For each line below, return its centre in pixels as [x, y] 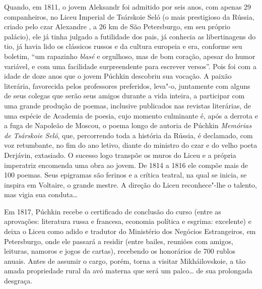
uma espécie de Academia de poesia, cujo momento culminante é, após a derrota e [131, 115]
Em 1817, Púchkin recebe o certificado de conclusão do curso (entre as [113, 211]
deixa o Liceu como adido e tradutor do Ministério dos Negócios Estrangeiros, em [130, 231]
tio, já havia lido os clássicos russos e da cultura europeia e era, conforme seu [123, 46]
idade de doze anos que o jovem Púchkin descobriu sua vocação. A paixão [118, 76]
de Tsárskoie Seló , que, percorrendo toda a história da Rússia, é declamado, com [128, 135]
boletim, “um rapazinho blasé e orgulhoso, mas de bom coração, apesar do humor [130, 56]
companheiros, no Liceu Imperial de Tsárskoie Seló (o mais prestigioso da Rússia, [129, 16]
